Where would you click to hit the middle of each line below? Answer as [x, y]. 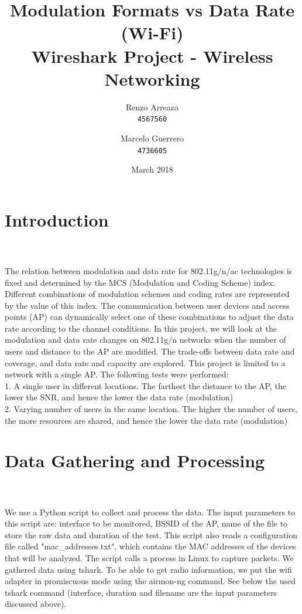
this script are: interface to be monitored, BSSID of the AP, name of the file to [146, 523]
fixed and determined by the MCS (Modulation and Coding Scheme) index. [140, 282]
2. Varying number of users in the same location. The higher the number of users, [151, 409]
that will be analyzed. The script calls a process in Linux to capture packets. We [149, 557]
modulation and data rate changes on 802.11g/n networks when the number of [145, 340]
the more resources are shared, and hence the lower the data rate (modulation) [146, 420]
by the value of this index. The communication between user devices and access [147, 305]
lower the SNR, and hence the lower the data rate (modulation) [119, 397]
